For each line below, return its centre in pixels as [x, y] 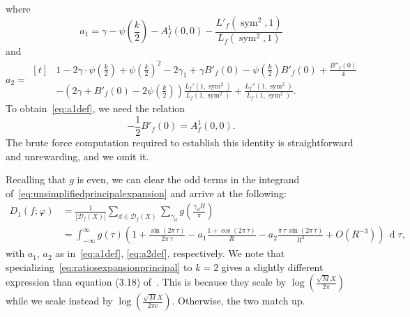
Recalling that [36, 179]
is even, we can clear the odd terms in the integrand [188, 179]
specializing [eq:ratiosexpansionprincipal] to [99, 266]
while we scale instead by [59, 301]
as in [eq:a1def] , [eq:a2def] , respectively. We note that [170, 253]
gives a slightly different [272, 266]
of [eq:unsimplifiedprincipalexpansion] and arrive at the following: [146, 193]
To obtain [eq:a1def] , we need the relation [96, 108]
